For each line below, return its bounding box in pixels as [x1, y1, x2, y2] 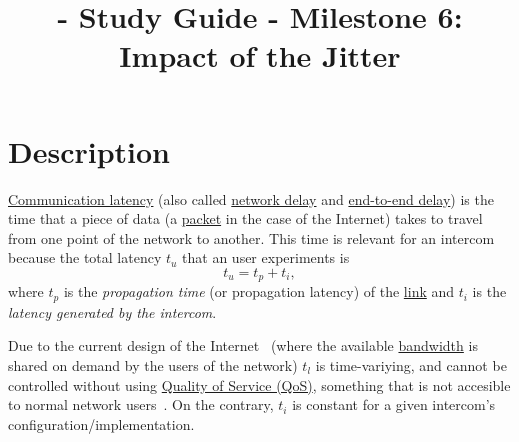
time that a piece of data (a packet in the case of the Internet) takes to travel [8, 208, 483, 229]
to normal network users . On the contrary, [8, 394, 274, 415]
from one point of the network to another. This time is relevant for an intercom [8, 227, 495, 248]
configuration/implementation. [8, 413, 195, 434]
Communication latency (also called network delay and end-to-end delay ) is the [8, 188, 494, 209]
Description [8, 130, 171, 171]
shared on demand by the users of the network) [8, 354, 298, 375]
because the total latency [8, 247, 162, 268]
